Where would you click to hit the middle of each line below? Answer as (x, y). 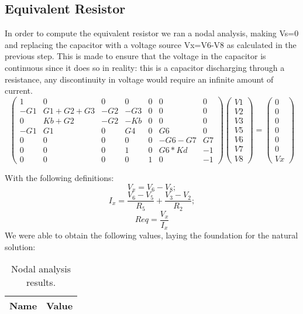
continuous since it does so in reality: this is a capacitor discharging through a (145, 67)
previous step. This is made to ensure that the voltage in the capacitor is (135, 56)
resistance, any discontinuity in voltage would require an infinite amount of (139, 79)
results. (41, 282)
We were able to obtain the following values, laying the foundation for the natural (151, 235)
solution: (20, 246)
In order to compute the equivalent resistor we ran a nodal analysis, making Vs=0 (152, 33)
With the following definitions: (59, 178)
